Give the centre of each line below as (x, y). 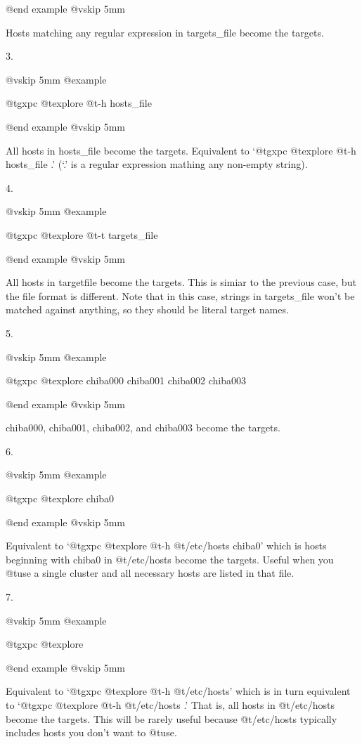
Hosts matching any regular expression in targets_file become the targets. (165, 32)
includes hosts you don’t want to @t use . (91, 732)
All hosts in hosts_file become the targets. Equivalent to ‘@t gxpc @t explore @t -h (181, 150)
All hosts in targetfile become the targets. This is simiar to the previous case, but (181, 282)
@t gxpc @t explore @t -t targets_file (82, 234)
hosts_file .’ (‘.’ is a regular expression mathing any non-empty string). (157, 164)
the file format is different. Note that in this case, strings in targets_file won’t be (180, 295)
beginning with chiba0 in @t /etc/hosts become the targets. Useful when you (170, 559)
